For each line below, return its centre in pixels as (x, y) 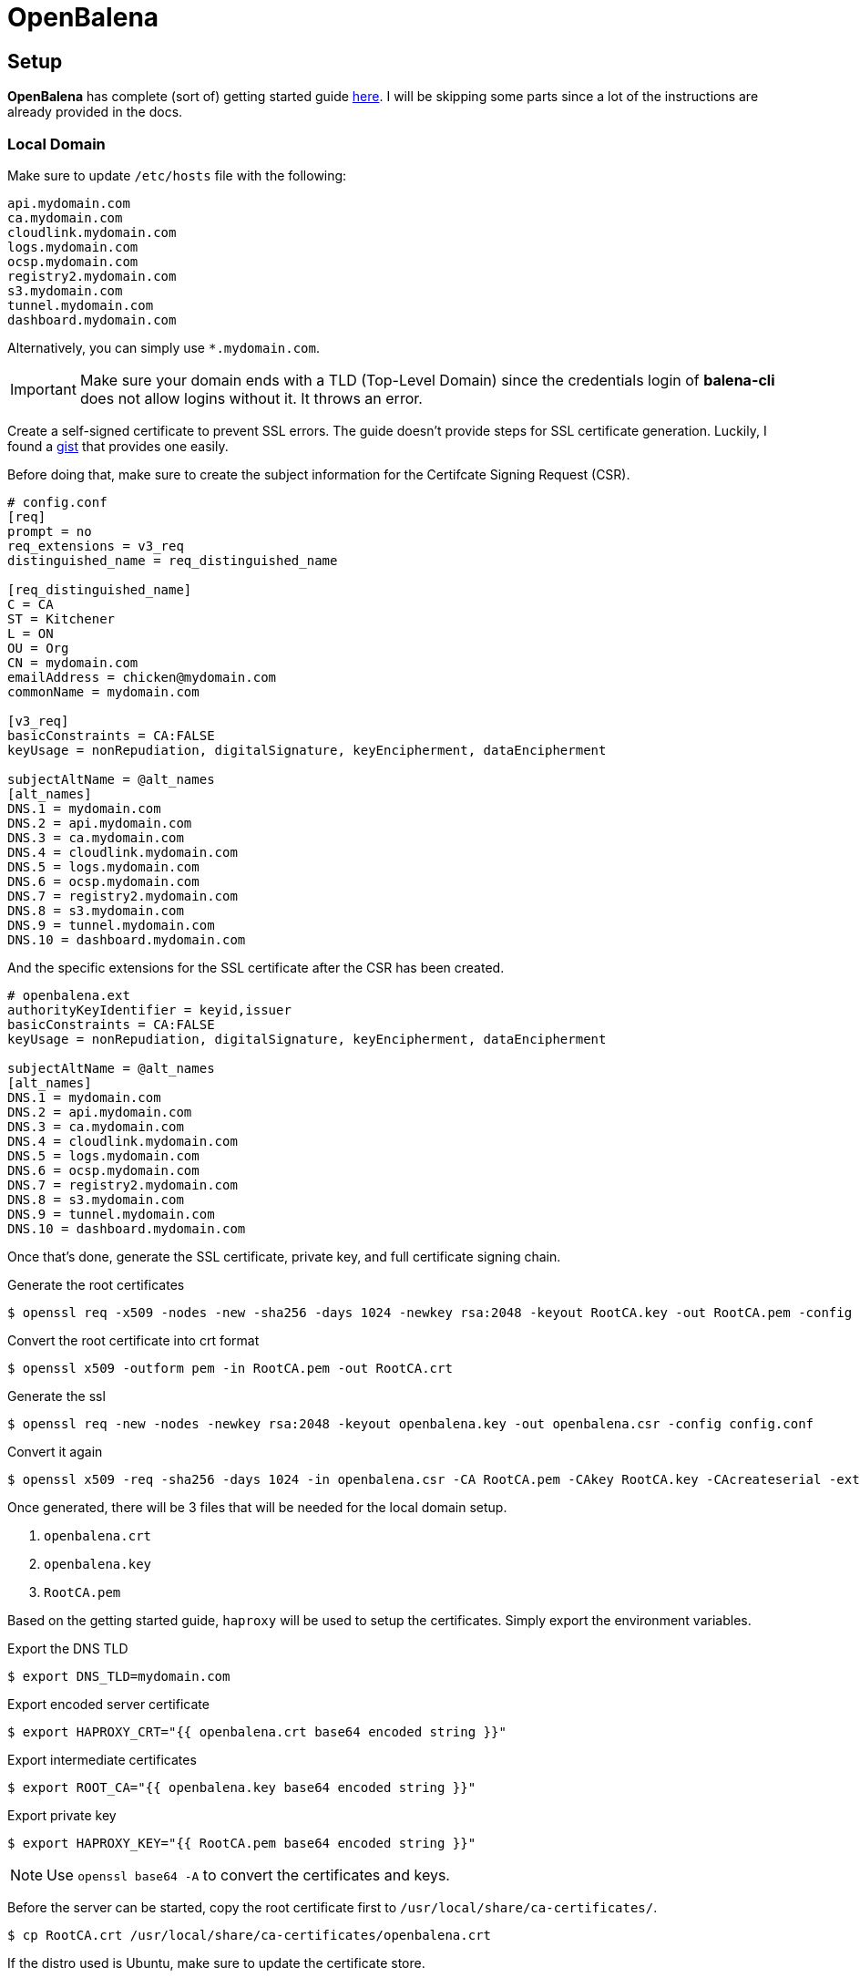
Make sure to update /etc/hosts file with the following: (177, 175)
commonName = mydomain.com (103, 691)
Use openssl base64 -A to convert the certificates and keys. (248, 1875)
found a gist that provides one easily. (118, 446)
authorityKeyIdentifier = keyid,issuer (149, 1010)
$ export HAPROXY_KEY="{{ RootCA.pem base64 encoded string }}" (242, 1843)
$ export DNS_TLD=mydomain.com (119, 1676)
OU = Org (38, 648)
